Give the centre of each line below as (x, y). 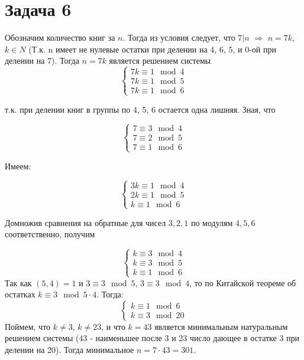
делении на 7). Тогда (42, 60)
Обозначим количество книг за (60, 37)
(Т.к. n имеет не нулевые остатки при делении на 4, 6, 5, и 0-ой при (152, 49)
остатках (20, 294)
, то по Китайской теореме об (243, 282)
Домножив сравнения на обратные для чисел (85, 222)
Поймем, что (28, 326)
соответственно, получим (50, 234)
